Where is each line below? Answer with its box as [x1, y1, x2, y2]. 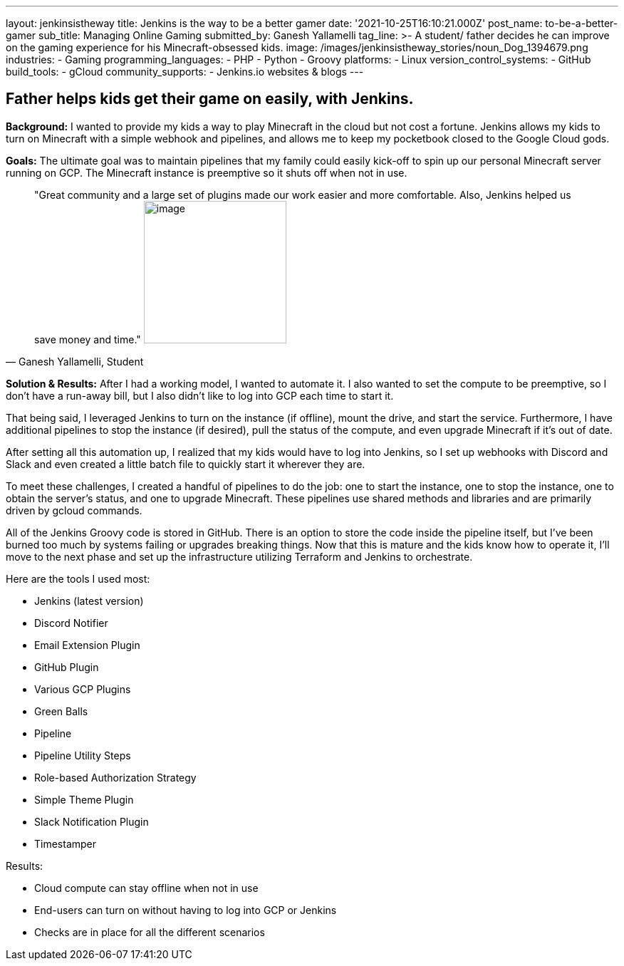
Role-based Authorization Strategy [34, 771, 197, 784]
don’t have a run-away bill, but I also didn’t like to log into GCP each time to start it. [6, 389, 394, 402]
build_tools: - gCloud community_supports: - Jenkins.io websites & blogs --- [6, 66, 364, 78]
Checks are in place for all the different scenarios [34, 925, 265, 938]
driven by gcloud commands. [6, 504, 142, 516]
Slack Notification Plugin [34, 815, 149, 828]
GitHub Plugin [34, 660, 99, 673]
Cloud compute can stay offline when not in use [34, 881, 259, 894]
